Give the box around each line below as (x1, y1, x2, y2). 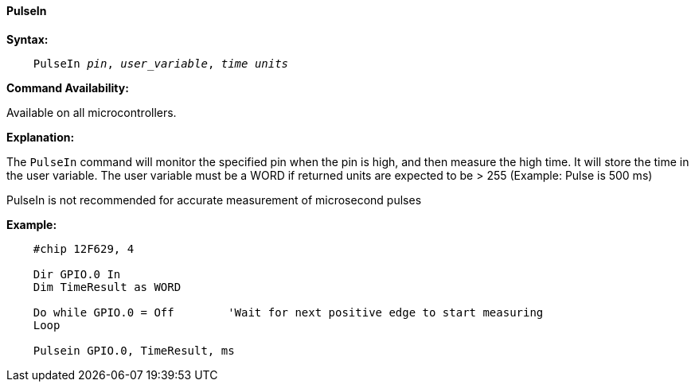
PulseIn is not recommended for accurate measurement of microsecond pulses (6, 192, 422, 207)
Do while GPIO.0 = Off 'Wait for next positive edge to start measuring (33, 305, 544, 319)
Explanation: (6, 130, 75, 144)
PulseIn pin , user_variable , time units (33, 56, 289, 70)
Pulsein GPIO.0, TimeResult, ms (33, 343, 235, 357)
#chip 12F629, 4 (33, 242, 135, 255)
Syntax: (6, 32, 49, 46)
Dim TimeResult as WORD (33, 280, 182, 293)
